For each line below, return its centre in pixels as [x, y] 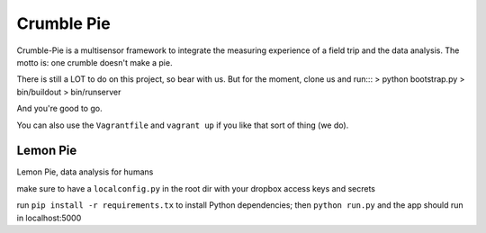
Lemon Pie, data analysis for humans [85, 172]
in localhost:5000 [49, 218]
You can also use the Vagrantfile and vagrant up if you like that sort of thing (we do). [183, 125]
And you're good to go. [59, 109]
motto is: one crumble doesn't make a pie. [94, 62]
